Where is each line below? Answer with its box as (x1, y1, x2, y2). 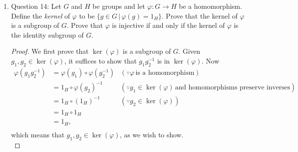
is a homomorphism (135, 69, 195, 76)
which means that (11, 129, 65, 139)
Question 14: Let (11, 1, 61, 11)
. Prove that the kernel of (161, 10, 238, 21)
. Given (178, 46, 200, 56)
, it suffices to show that (64, 55, 137, 65)
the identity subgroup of (11, 29, 84, 40)
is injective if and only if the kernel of (112, 20, 225, 30)
